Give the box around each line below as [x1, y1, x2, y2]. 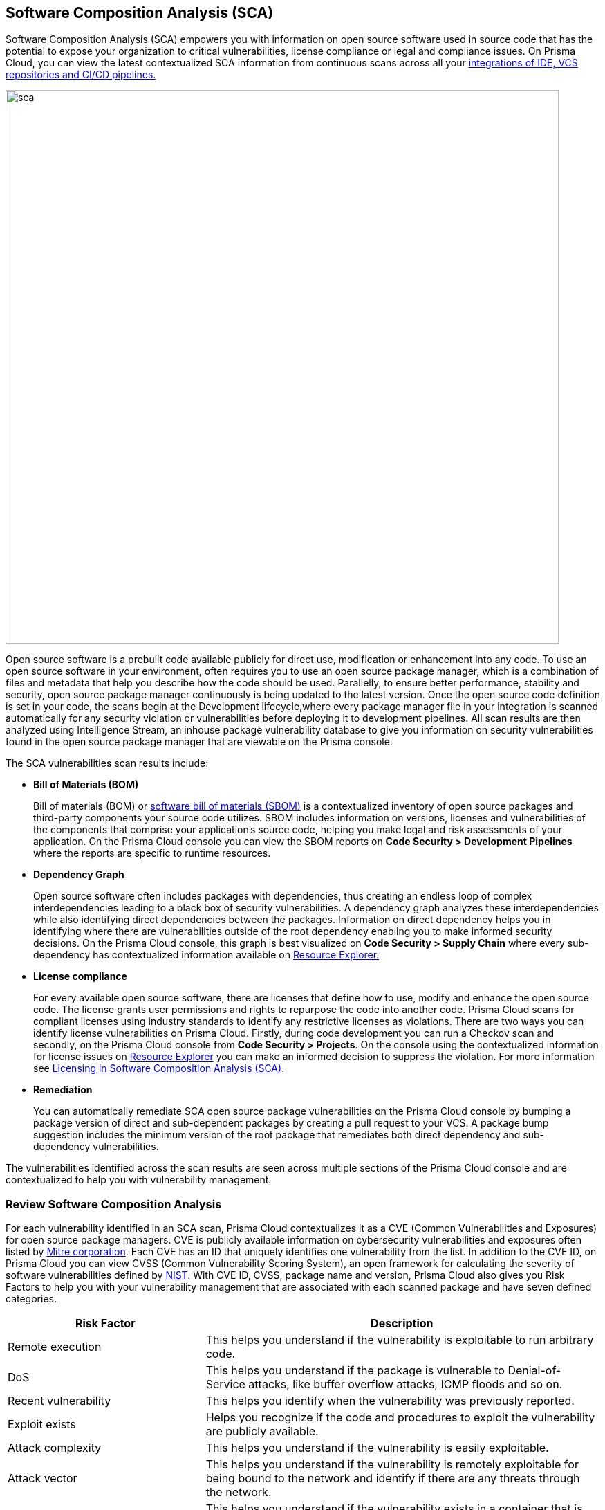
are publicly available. [205, 1424, 319, 1439]
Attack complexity [8, 1441, 102, 1455]
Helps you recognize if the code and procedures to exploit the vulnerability [205, 1410, 595, 1425]
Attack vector [8, 1471, 77, 1486]
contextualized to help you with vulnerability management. [6, 1174, 272, 1186]
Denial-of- [508, 1363, 561, 1378]
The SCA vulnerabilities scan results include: [6, 757, 209, 770]
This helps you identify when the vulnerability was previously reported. [205, 1394, 575, 1408]
